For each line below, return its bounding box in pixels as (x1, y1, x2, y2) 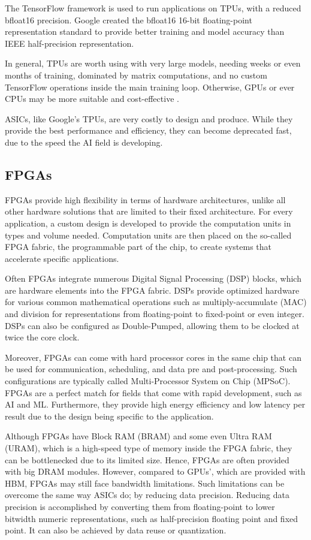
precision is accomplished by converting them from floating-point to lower (5, 500, 275, 512)
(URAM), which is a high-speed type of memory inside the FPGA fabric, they (5, 442, 292, 454)
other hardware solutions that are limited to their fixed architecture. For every (5, 205, 293, 218)
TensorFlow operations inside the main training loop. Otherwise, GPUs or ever (5, 80, 295, 93)
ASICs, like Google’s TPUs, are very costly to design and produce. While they (5, 112, 293, 125)
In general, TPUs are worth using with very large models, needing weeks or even (5, 57, 301, 70)
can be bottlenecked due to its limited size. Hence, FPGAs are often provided (5, 453, 289, 466)
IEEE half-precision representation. (5, 37, 134, 49)
